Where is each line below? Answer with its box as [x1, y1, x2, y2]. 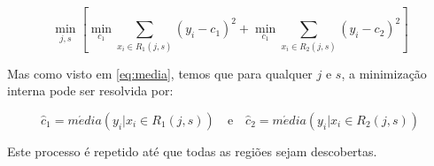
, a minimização [341, 64, 427, 82]
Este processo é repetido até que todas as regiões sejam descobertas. [7, 141, 377, 160]
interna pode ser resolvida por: [7, 81, 174, 100]
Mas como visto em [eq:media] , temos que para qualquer [7, 64, 313, 82]
